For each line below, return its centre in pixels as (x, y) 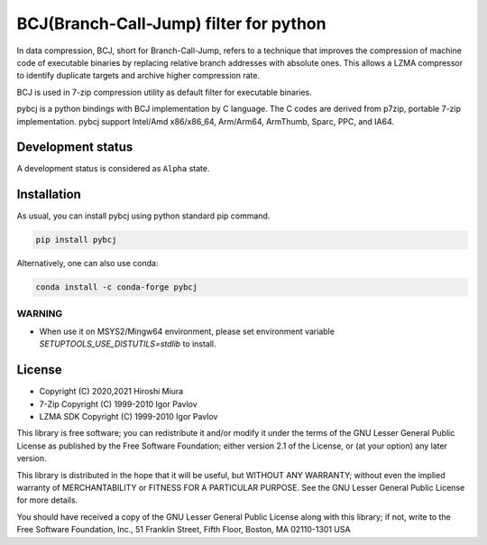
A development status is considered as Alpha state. (113, 169)
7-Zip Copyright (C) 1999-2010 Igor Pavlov (118, 404)
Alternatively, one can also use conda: (87, 263)
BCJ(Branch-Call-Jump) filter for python (171, 23)
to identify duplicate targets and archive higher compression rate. (138, 76)
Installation (49, 194)
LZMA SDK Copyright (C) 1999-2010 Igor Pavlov (129, 417)
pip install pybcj (76, 240)
